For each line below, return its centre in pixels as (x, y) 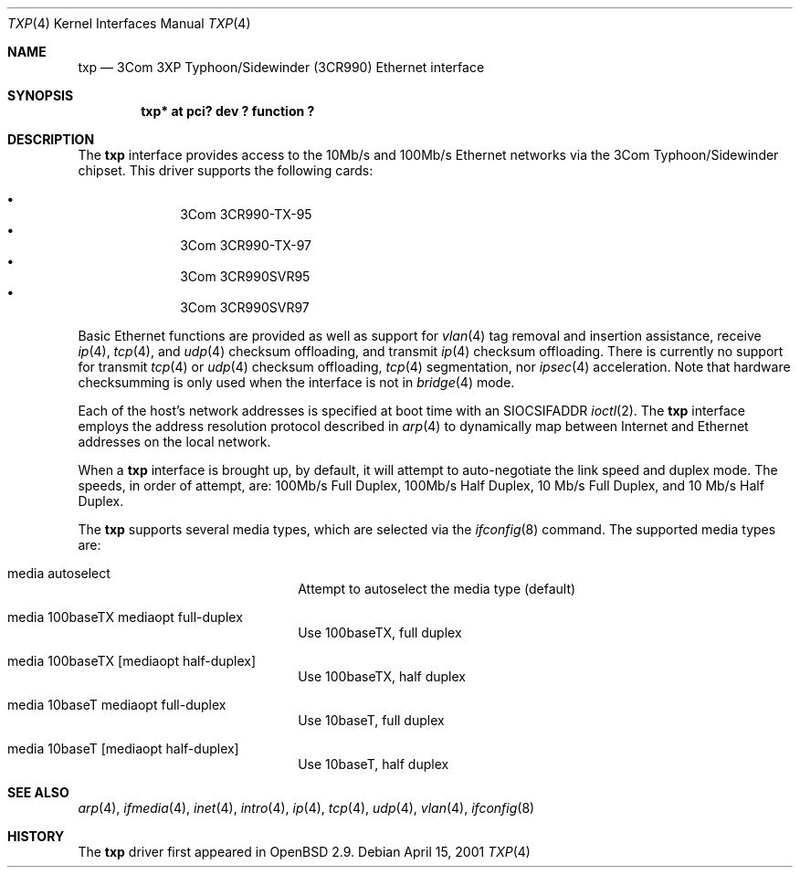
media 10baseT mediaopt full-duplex (117, 705)
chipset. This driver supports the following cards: (226, 170)
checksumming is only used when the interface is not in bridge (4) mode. (296, 382)
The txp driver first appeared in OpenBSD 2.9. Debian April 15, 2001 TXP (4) (304, 852)
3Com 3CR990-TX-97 (246, 245)
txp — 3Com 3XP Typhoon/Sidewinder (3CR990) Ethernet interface (281, 67)
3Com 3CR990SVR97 (245, 307)
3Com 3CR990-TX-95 (246, 214)
